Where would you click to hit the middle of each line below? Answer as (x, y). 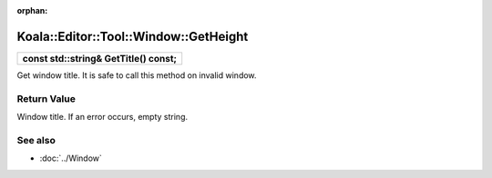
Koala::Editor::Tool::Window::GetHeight (133, 36)
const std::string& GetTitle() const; (100, 58)
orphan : (32, 10)
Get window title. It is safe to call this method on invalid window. (137, 75)
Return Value (46, 98)
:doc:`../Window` (71, 158)
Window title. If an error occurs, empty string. (102, 117)
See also (36, 140)
